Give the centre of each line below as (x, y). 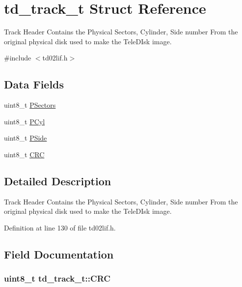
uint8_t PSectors (30, 105)
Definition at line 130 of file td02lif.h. (60, 227)
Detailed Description (58, 181)
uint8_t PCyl (25, 121)
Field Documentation (59, 254)
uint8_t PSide (26, 138)
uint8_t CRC (24, 154)
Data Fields (34, 84)
